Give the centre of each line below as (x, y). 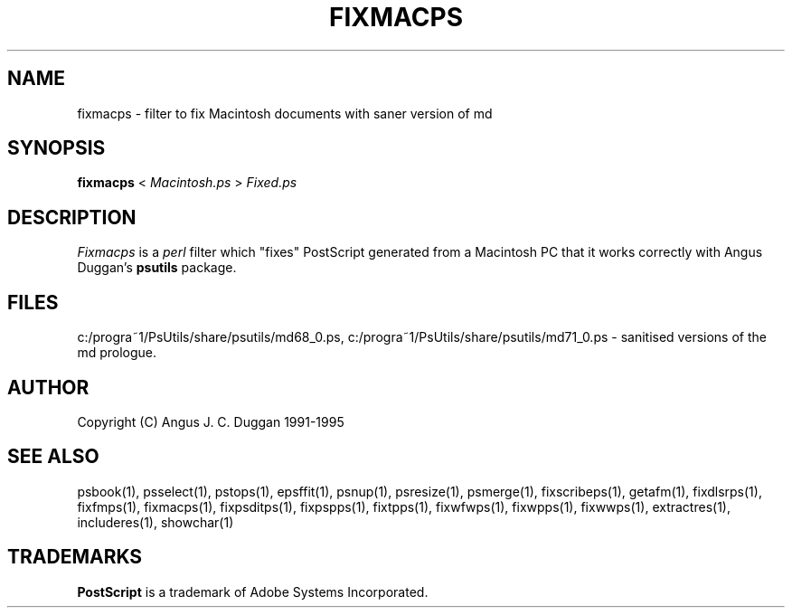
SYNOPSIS (57, 148)
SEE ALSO (53, 457)
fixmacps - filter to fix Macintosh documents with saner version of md (285, 113)
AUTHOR (48, 387)
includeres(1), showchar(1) (156, 522)
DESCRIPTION (72, 217)
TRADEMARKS (75, 557)
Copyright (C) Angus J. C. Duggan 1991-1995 (211, 421)
